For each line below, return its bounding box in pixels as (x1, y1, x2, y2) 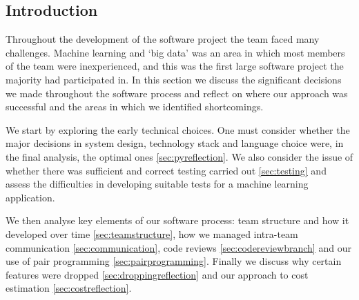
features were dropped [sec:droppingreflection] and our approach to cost (6, 267, 309, 281)
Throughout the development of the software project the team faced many (6, 32, 320, 46)
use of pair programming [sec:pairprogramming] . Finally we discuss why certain (6, 254, 342, 268)
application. (6, 190, 55, 204)
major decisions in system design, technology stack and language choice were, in (6, 136, 344, 150)
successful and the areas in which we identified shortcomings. (6, 99, 264, 114)
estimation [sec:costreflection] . (6, 281, 132, 295)
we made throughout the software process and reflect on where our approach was (6, 86, 348, 100)
